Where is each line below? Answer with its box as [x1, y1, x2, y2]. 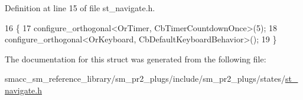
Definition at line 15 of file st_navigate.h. [5, 2, 155, 14]
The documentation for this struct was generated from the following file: [5, 52, 266, 65]
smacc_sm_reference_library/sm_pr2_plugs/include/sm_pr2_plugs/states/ [5, 72, 285, 85]
